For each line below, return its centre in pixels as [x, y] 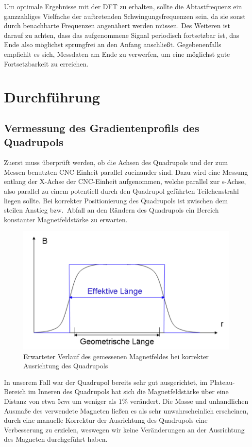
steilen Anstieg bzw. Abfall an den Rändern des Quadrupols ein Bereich [111, 210]
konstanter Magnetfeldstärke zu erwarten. [66, 219]
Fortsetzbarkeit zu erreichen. [46, 63]
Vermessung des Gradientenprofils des [102, 127]
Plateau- [222, 382]
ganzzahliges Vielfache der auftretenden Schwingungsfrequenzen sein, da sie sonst [125, 16]
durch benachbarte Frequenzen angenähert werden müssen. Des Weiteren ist [117, 25]
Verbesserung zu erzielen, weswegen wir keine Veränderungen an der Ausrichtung [124, 429]
